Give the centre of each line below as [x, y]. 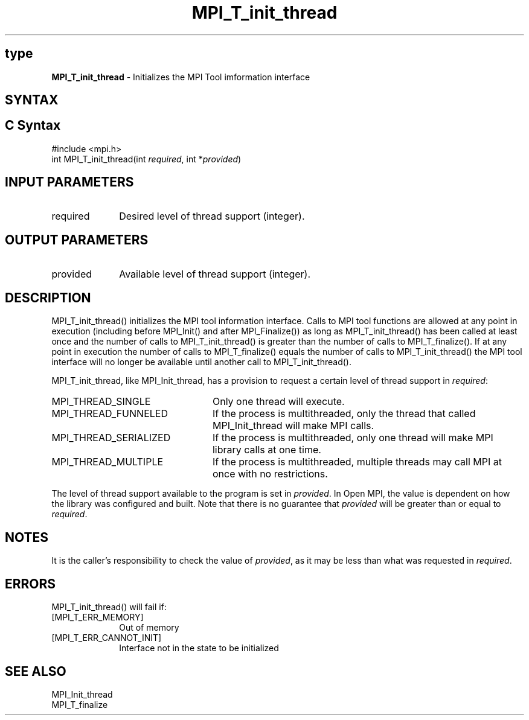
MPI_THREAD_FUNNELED [110, 414]
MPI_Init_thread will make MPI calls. [293, 426]
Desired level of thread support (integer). [212, 216]
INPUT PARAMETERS [69, 182]
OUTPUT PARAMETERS [77, 240]
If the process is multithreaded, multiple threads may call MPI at [357, 462]
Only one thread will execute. [278, 402]
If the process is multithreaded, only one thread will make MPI [353, 438]
